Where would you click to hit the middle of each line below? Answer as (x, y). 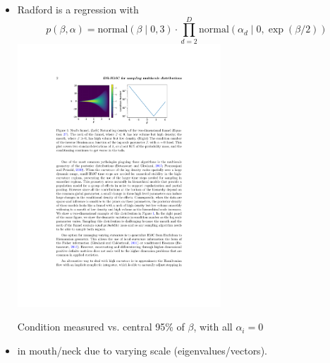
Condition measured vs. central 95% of (101, 327)
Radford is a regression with (78, 9)
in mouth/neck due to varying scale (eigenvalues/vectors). (142, 350)
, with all (213, 327)
